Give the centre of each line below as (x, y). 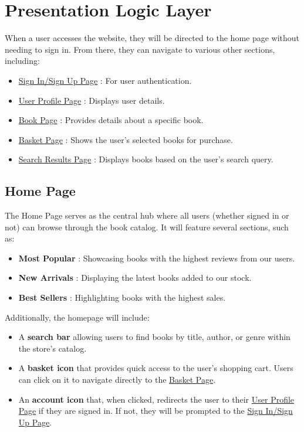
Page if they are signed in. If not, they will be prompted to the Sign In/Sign (156, 411)
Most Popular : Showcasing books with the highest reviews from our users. (157, 258)
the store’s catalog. (53, 348)
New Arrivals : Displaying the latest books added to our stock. (135, 278)
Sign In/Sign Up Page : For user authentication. (105, 80)
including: (22, 61)
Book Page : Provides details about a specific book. (111, 120)
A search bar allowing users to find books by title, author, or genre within (154, 337)
